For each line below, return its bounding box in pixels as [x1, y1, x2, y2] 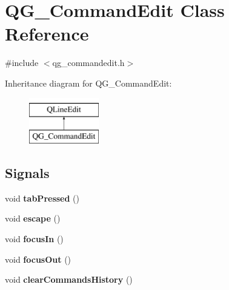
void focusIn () [5, 232, 64, 245]
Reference [5, 21, 89, 46]
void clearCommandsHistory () [5, 273, 133, 286]
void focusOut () [5, 252, 71, 265]
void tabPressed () [5, 191, 79, 204]
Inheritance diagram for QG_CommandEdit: [5, 76, 172, 89]
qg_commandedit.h [52, 56, 125, 69]
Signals [5, 163, 50, 182]
